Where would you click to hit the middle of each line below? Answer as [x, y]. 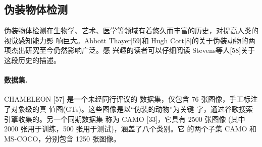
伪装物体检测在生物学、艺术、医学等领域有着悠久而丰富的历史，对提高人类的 [131, 30]
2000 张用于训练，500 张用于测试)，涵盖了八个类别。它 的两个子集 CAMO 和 [130, 129]
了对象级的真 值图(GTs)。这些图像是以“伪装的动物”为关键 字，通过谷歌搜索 [128, 108]
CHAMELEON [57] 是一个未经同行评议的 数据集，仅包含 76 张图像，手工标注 [131, 99]
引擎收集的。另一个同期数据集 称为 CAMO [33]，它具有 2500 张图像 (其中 [125, 119]
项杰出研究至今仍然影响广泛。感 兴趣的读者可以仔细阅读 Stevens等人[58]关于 [130, 50]
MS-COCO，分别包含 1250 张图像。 [62, 138]
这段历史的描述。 [32, 60]
